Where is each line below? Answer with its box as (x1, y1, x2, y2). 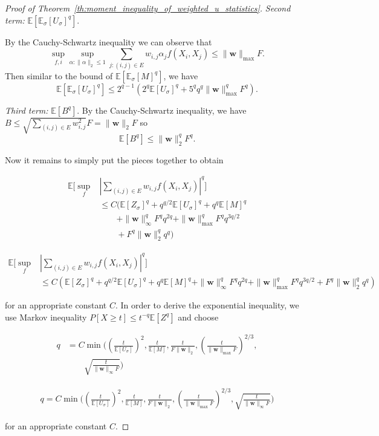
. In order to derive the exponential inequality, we (115, 299, 299, 311)
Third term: (5, 103, 48, 116)
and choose (178, 310, 219, 323)
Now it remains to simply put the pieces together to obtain (5, 153, 224, 166)
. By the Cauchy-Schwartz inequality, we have (77, 103, 247, 116)
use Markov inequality (5, 310, 87, 323)
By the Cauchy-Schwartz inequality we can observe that (5, 35, 212, 48)
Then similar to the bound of (5, 69, 113, 82)
